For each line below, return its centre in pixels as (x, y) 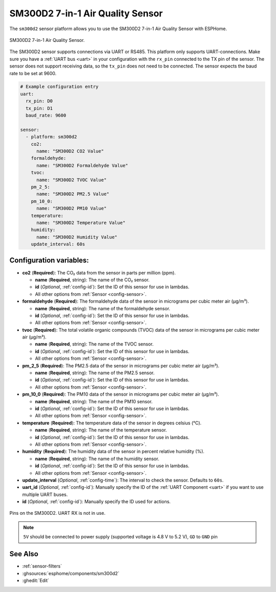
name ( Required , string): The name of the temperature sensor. (101, 430)
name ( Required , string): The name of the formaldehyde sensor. (103, 308)
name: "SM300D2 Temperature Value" (81, 223)
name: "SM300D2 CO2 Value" (70, 151)
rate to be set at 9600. (33, 73)
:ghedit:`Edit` (36, 580)
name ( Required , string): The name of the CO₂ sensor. (92, 280)
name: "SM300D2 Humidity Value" (77, 237)
